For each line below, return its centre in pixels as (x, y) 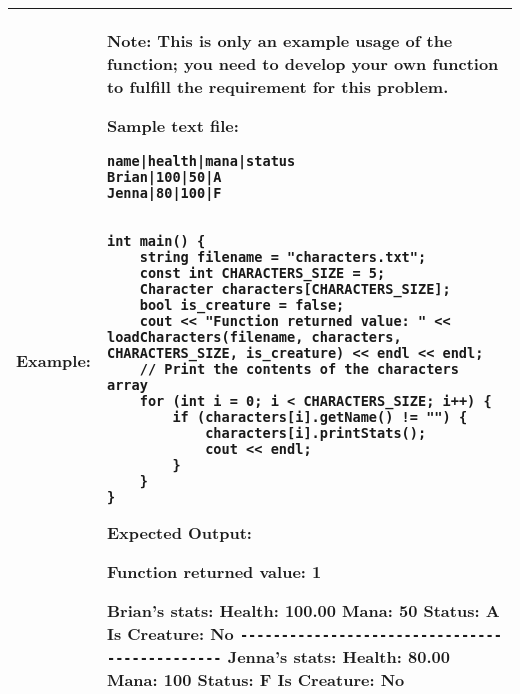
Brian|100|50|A (164, 177)
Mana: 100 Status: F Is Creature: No (255, 679)
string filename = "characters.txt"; (283, 257)
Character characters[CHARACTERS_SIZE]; (295, 289)
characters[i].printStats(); (316, 433)
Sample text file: (172, 125)
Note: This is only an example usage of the (279, 40)
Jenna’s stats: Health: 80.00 (338, 656)
